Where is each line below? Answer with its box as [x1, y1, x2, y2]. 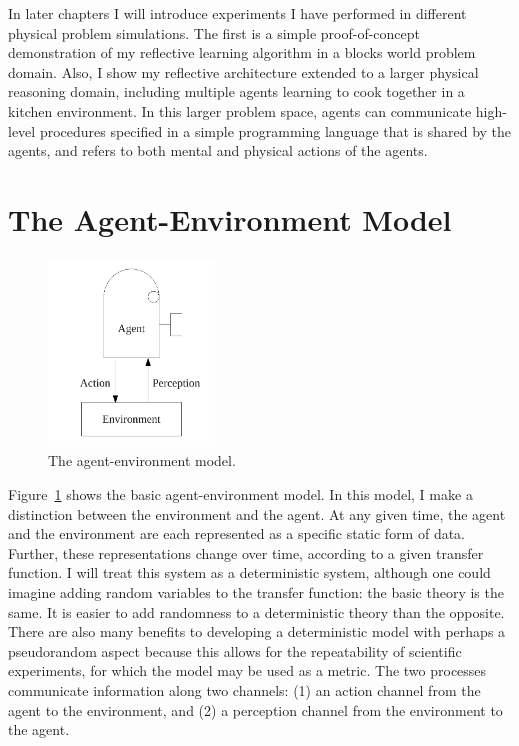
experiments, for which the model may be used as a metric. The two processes [8, 660, 487, 681]
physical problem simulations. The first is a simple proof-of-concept [8, 22, 421, 43]
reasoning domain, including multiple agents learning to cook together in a [8, 81, 465, 102]
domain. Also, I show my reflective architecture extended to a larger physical [8, 61, 479, 82]
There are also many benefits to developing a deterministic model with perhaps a [8, 621, 506, 642]
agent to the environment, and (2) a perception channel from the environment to [8, 699, 503, 720]
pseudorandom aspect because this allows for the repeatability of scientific [8, 640, 462, 661]
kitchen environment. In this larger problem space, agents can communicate [8, 100, 472, 121]
